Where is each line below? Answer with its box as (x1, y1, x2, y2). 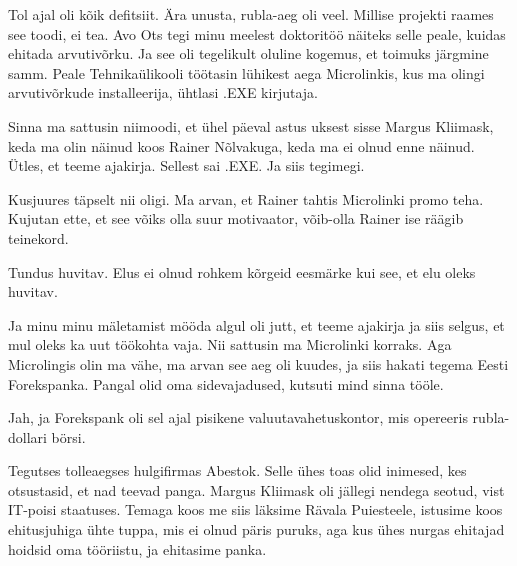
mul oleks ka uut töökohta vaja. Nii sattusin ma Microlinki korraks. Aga (8, 334, 452, 355)
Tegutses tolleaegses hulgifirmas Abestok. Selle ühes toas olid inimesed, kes (8, 460, 467, 481)
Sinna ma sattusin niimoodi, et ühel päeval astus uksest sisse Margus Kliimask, (8, 115, 494, 136)
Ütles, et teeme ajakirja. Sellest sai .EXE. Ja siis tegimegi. (8, 155, 365, 176)
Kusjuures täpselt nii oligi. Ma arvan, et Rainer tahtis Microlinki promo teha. (8, 188, 484, 209)
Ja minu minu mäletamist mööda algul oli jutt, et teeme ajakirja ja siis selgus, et (8, 314, 505, 335)
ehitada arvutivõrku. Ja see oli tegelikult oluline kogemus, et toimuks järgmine (8, 43, 489, 64)
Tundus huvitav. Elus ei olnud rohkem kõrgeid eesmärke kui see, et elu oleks (8, 261, 476, 282)
